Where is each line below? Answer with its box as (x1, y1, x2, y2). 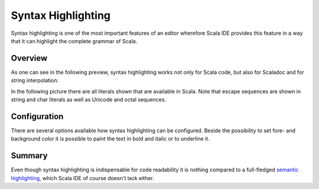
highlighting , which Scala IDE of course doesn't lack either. (11, 174, 155, 181)
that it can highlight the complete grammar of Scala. (11, 37, 138, 44)
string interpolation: (11, 77, 59, 84)
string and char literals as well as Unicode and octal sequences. (11, 96, 167, 103)
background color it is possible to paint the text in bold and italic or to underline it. (11, 135, 210, 142)
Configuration (11, 111, 64, 121)
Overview (11, 53, 48, 63)
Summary (11, 151, 48, 161)
